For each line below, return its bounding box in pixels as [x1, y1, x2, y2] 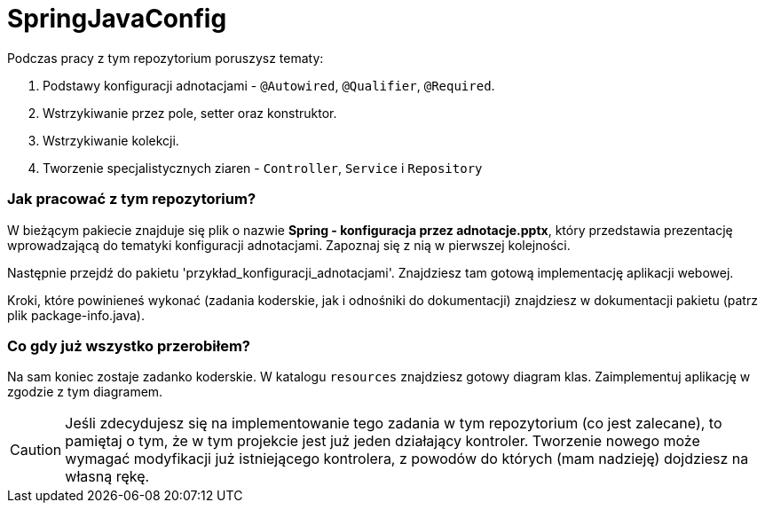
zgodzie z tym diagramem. [7, 384, 163, 400]
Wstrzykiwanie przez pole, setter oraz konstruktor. [43, 105, 337, 121]
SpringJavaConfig [7, 4, 227, 34]
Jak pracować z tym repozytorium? [7, 190, 256, 208]
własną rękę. [65, 467, 150, 486]
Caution [10, 441, 62, 459]
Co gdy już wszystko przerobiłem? [7, 336, 250, 355]
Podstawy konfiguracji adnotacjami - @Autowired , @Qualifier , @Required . [43, 77, 495, 93]
